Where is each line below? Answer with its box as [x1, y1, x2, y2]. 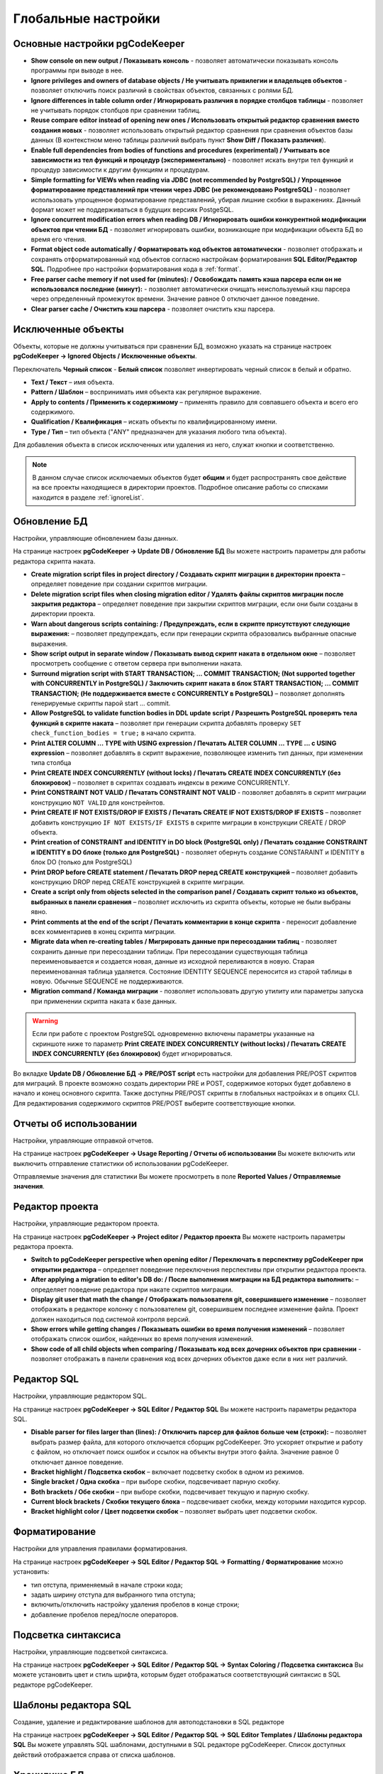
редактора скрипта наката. [13, 557, 96, 566]
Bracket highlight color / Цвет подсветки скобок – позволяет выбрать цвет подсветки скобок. [30, 1507, 318, 1516]
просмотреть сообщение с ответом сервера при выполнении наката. [30, 659, 243, 668]
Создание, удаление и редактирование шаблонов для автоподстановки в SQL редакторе [13, 1717, 285, 1726]
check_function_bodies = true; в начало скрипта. [30, 729, 196, 737]
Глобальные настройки [13, 11, 161, 26]
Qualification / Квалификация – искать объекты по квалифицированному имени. [30, 417, 277, 426]
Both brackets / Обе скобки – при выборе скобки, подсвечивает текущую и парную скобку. [30, 1487, 310, 1496]
